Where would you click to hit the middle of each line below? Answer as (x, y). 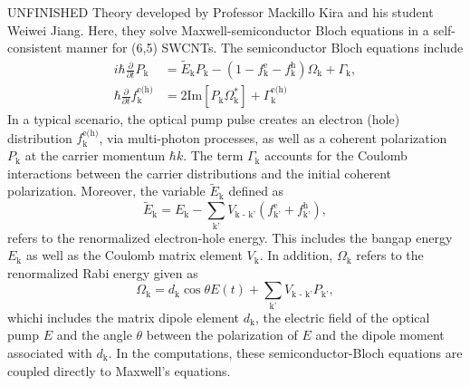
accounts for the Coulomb (336, 155)
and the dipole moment (380, 335)
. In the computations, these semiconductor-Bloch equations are (285, 352)
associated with (50, 352)
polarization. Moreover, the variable (106, 191)
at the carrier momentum (95, 155)
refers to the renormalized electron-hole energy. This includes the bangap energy (230, 237)
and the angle (94, 335)
